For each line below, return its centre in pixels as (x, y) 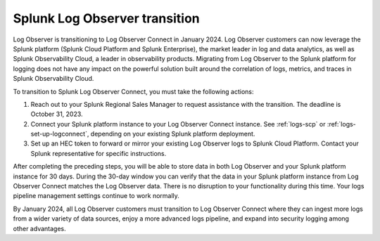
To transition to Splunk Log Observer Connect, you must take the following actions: (133, 91)
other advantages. (39, 228)
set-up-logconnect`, (60, 134)
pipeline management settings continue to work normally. (96, 196)
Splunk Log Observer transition (106, 18)
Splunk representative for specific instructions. (99, 153)
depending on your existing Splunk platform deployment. (173, 134)
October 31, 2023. (57, 114)
